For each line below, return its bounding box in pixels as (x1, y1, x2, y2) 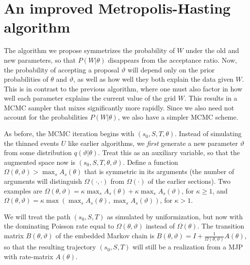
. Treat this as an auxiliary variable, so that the (98, 147, 240, 158)
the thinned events (4, 138, 59, 148)
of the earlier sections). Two (148, 176, 231, 186)
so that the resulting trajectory (4, 242, 96, 252)
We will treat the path (4, 211, 70, 221)
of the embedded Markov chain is (55, 230, 154, 240)
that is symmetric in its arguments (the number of (84, 166, 234, 177)
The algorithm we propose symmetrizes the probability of (4, 45, 175, 55)
